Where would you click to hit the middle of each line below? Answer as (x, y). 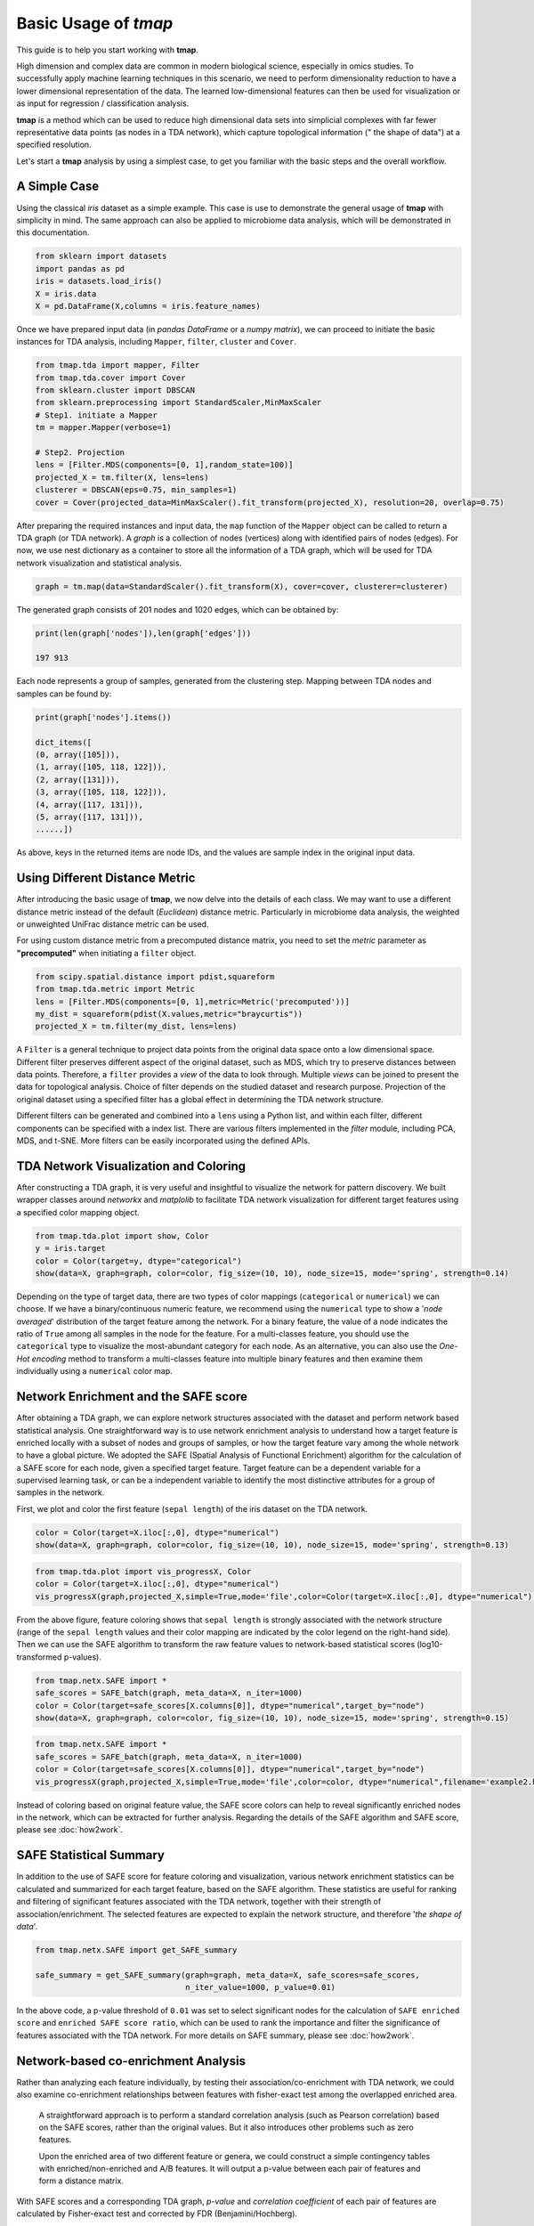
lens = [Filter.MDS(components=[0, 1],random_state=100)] (164, 465)
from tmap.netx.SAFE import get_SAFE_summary (136, 1950)
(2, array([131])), (77, 780)
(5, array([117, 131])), (89, 816)
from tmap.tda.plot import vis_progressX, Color (143, 1571)
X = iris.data (66, 293)
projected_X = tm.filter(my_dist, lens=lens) (136, 1027)
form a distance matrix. (81, 2181)
